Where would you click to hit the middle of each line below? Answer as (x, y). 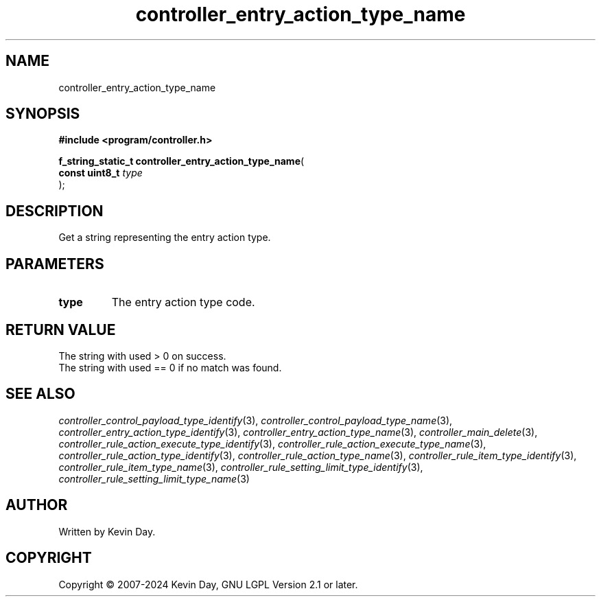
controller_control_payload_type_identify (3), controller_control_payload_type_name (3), (256, 420)
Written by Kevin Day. (107, 531)
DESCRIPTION (55, 211)
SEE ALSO (40, 394)
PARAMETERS (55, 264)
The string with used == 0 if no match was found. (170, 367)
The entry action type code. (183, 302)
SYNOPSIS (43, 114)
